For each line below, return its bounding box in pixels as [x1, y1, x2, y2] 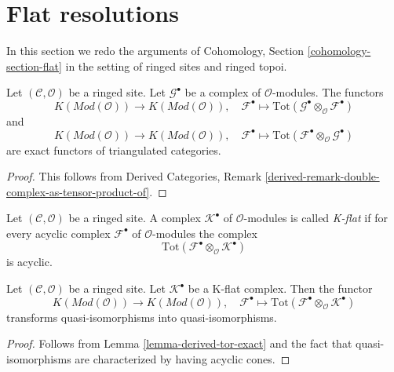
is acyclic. [6, 253, 53, 270]
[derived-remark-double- [264, 168, 380, 184]
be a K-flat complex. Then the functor [188, 280, 373, 297]
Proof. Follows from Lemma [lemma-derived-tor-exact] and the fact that [6, 335, 352, 352]
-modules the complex [152, 224, 257, 241]
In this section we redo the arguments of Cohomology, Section [6, 42, 305, 59]
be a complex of [184, 84, 261, 100]
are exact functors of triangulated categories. [6, 141, 221, 158]
